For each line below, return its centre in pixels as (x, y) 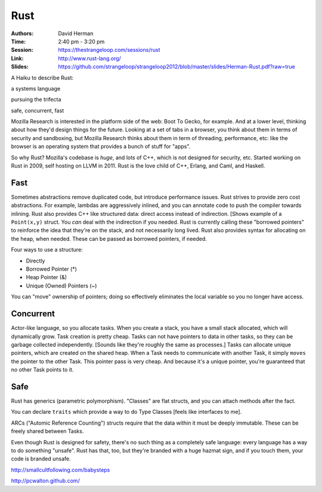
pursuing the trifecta (36, 100)
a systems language (36, 88)
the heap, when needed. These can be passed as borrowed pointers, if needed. (109, 239)
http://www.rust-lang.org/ (90, 58)
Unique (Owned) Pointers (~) (61, 286)
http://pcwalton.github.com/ (45, 481)
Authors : (22, 33)
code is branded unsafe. (41, 459)
